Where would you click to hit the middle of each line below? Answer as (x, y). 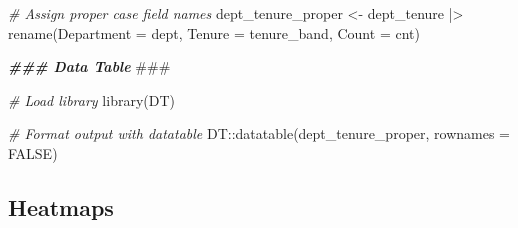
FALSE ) (33, 152)
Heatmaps (61, 206)
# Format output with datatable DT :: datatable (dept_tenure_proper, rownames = (259, 133)
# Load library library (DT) (91, 99)
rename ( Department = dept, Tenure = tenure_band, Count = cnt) (214, 32)
